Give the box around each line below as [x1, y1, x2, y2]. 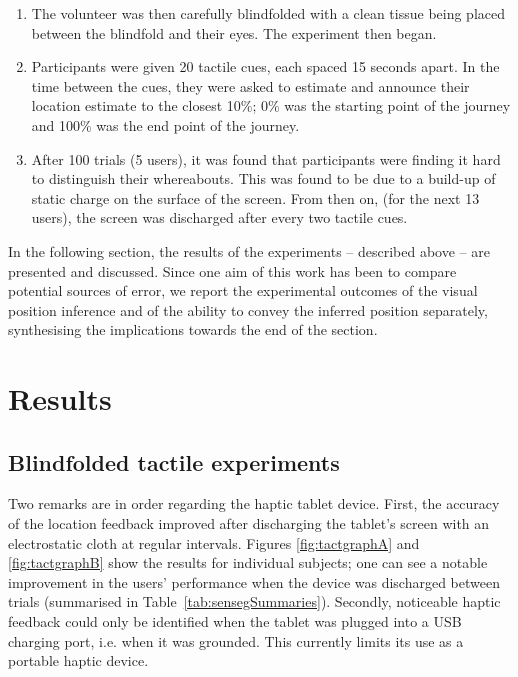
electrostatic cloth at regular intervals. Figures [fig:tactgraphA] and [8, 532, 420, 553]
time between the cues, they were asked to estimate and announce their [31, 75, 470, 96]
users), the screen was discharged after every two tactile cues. [31, 207, 408, 228]
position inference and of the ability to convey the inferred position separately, [8, 299, 488, 320]
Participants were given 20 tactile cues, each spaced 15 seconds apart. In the [31, 56, 500, 77]
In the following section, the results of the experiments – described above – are [8, 240, 490, 261]
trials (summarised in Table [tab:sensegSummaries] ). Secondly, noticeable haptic [8, 591, 501, 612]
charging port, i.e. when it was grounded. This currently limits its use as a [8, 630, 464, 651]
